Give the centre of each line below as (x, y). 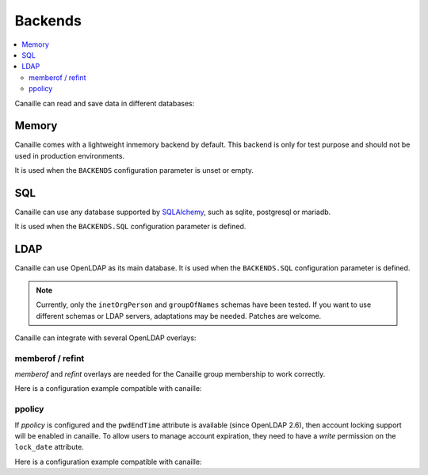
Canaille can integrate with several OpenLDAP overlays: (105, 338)
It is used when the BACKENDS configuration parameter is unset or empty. (134, 170)
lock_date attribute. (50, 447)
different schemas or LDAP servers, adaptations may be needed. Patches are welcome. (179, 316)
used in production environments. (70, 155)
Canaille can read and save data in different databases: (105, 103)
